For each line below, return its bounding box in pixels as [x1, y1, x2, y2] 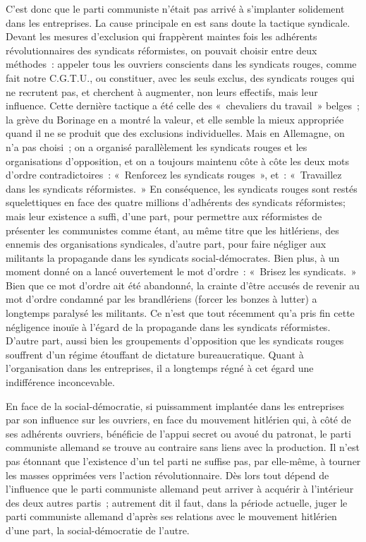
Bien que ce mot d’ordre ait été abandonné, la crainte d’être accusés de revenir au [6, 277, 360, 292]
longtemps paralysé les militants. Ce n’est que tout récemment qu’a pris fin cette [6, 306, 355, 320]
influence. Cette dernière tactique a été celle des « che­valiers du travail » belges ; [6, 98, 360, 113]
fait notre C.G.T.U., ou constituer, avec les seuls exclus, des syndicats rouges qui [6, 70, 355, 85]
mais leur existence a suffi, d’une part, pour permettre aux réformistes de [6, 208, 322, 223]
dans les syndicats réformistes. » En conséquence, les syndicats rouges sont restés [6, 181, 358, 195]
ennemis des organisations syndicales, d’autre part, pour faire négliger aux [6, 236, 327, 251]
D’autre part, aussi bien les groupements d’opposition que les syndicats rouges [6, 333, 344, 348]
